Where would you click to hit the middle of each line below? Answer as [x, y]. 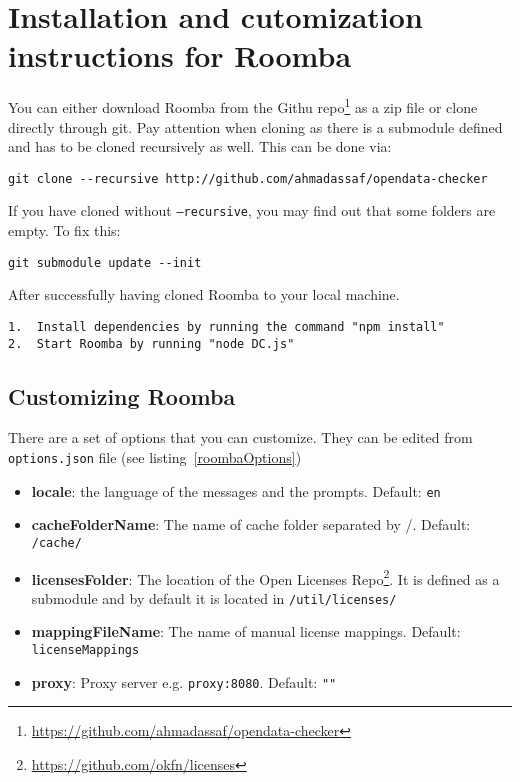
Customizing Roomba [122, 395]
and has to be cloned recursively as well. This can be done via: [200, 146]
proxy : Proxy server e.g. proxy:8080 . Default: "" [184, 681]
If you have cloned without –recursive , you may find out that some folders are [252, 210]
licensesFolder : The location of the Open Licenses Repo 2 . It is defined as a [265, 577]
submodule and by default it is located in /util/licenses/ [214, 597]
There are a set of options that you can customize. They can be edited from [240, 437]
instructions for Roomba [180, 55]
